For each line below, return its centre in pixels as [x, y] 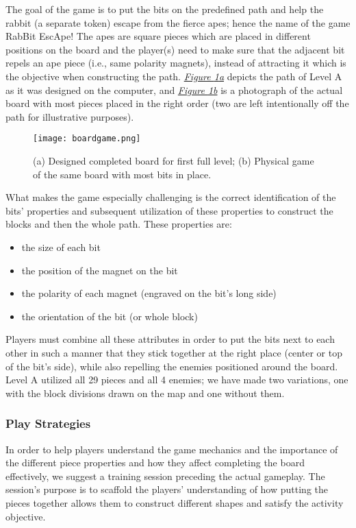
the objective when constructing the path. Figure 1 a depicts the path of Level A [174, 76]
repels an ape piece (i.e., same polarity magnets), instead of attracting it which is [176, 63]
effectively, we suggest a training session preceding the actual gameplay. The [165, 476]
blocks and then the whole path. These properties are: [119, 224]
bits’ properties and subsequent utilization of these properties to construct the [169, 210]
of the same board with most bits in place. [122, 174]
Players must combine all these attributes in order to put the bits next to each [170, 339]
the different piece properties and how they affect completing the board [155, 463]
